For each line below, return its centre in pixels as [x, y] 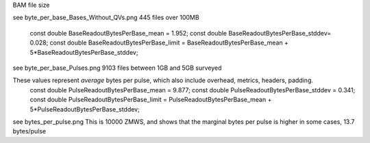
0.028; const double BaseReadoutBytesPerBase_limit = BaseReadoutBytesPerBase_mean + [159, 43]
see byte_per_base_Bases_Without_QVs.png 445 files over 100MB [106, 18]
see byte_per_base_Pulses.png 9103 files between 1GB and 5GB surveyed [117, 68]
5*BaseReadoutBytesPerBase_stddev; [84, 52]
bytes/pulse [29, 131]
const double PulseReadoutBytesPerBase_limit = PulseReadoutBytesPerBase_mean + [151, 100]
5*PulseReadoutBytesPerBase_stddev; [85, 109]
